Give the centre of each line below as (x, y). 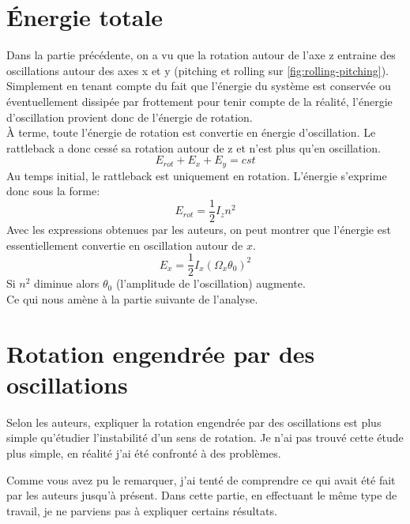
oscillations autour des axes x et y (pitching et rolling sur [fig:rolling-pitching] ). (197, 70)
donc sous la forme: (53, 191)
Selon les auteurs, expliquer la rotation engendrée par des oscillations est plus (194, 422)
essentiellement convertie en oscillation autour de (125, 245)
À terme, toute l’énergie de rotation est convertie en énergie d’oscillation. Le (191, 132)
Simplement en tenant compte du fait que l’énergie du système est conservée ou (199, 86)
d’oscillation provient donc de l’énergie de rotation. (130, 117)
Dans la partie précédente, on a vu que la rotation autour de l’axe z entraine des (201, 55)
